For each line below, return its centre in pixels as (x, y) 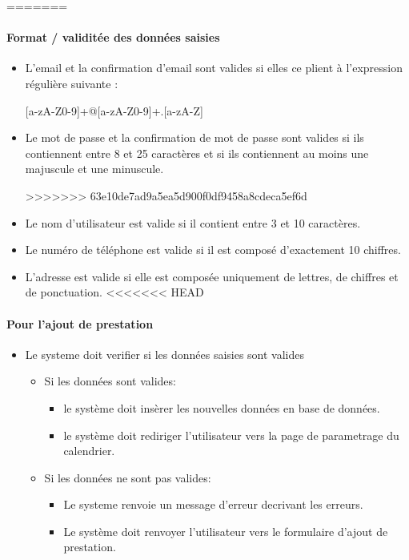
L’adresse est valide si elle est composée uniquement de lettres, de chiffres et (212, 276)
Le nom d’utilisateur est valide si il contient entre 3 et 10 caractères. (193, 222)
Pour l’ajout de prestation (80, 323)
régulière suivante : (72, 83)
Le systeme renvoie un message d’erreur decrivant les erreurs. (213, 504)
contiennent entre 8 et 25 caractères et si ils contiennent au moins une (197, 153)
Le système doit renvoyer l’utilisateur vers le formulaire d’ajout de (226, 531)
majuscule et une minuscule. (94, 169)
